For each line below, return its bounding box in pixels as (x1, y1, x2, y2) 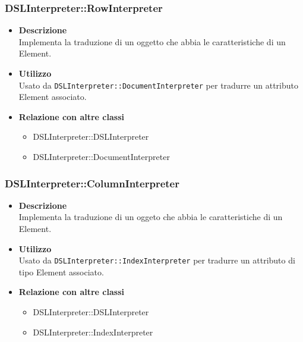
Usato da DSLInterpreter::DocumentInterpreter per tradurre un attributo (18, 79, 299, 91)
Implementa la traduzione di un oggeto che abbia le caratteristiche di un (18, 211, 283, 223)
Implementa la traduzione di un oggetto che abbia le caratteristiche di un (18, 35, 286, 48)
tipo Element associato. (18, 265, 104, 278)
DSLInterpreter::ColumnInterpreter (5, 175, 179, 190)
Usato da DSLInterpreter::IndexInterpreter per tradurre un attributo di (18, 254, 295, 266)
